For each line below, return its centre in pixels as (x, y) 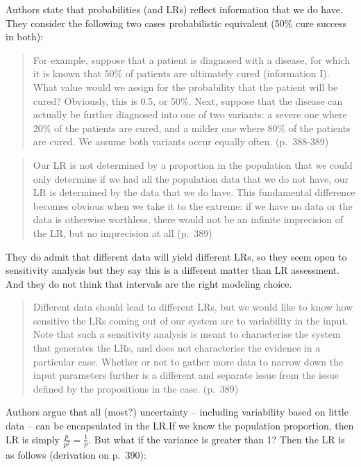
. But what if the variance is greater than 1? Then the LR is (217, 439)
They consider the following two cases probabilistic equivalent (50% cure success (176, 23)
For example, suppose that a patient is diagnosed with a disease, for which (191, 59)
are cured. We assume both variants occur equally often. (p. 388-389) (181, 141)
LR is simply (33, 439)
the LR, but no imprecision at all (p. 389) (123, 232)
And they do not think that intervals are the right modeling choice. (149, 283)
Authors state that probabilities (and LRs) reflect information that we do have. (174, 9)
